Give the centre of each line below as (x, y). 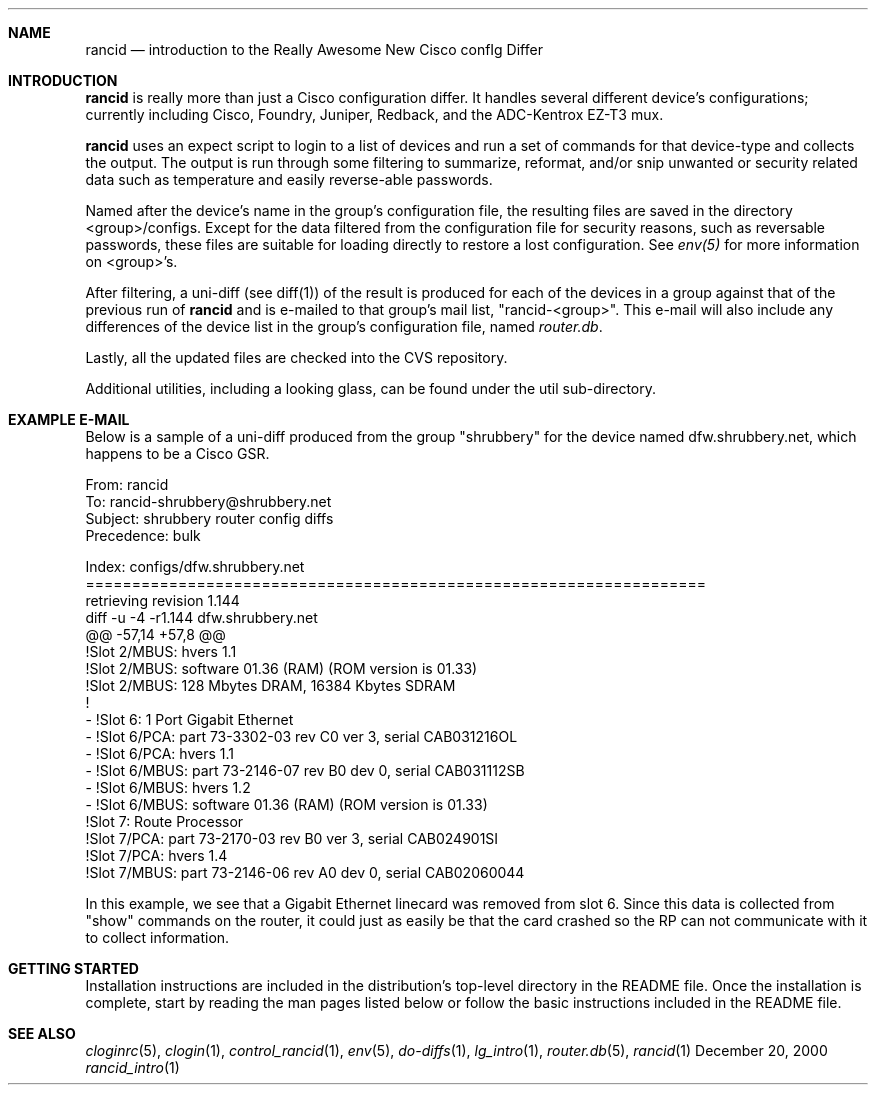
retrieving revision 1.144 (162, 600)
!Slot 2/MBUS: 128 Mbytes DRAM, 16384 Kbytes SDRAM (270, 685)
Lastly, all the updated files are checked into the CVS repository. (296, 357)
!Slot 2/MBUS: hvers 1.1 (161, 651)
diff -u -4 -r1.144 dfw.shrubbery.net (201, 617)
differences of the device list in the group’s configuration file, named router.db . (344, 326)
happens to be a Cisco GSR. (177, 453)
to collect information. (157, 937)
